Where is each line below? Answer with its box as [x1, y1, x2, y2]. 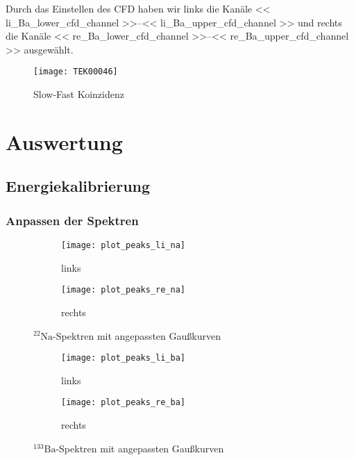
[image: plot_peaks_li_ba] [61, 353, 185, 363]
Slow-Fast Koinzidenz [33, 87, 124, 101]
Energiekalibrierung [6, 175, 151, 197]
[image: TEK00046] [33, 67, 118, 77]
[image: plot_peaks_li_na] [61, 240, 185, 250]
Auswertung [6, 127, 123, 156]
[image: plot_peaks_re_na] [61, 285, 185, 295]
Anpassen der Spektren [6, 211, 139, 229]
